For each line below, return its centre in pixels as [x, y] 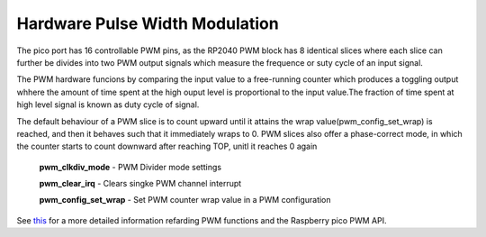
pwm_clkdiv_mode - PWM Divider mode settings [130, 167]
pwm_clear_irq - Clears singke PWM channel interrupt [140, 184]
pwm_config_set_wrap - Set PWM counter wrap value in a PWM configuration [185, 200]
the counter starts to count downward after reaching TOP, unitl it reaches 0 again [167, 146]
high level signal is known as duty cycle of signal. [108, 105]
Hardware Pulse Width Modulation [148, 23]
